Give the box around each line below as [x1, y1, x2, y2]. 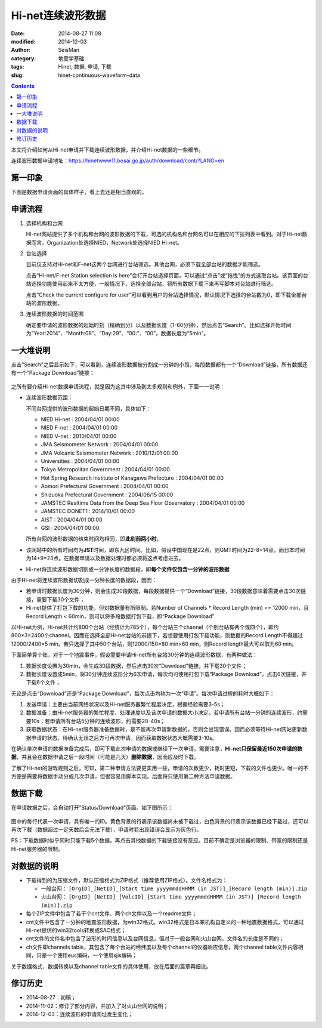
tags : [11, 63, 24, 70]
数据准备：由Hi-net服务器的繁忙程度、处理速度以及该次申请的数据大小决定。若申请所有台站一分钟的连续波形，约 [26, 709, 303, 716]
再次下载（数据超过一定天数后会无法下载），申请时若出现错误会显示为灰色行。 [11, 826, 202, 833]
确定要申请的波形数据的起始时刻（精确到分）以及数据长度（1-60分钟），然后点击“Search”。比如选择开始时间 [26, 321, 292, 328]
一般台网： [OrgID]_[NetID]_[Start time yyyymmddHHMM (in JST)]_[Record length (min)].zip [41, 885, 308, 892]
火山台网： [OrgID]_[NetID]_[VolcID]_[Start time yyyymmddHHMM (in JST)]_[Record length [41, 893, 301, 900]
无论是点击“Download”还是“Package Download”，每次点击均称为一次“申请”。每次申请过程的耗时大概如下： [11, 690, 275, 697]
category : [11, 54, 36, 62]
